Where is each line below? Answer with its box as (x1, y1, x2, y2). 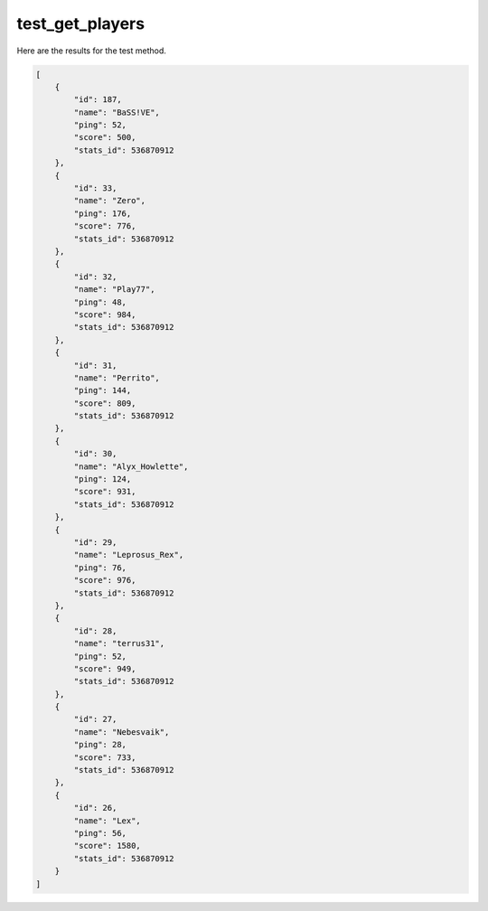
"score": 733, (73, 752, 136, 763)
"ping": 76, (73, 562, 127, 573)
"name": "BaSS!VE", (73, 107, 160, 117)
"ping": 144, (73, 385, 132, 396)
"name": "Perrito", (73, 372, 160, 383)
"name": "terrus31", (73, 638, 165, 649)
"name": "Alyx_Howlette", (73, 461, 189, 472)
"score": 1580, (73, 841, 142, 851)
